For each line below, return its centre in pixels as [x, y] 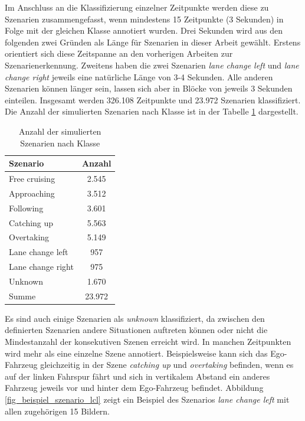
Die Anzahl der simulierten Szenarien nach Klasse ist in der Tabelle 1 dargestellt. [152, 111]
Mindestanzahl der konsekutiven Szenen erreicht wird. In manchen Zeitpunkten [148, 341]
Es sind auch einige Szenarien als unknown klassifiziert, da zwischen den [135, 318]
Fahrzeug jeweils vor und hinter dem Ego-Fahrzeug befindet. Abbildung [134, 388]
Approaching [32, 193]
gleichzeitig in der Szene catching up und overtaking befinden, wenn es [167, 365]
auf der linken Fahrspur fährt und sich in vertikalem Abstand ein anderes [137, 376]
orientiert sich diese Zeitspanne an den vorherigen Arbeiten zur [119, 53]
